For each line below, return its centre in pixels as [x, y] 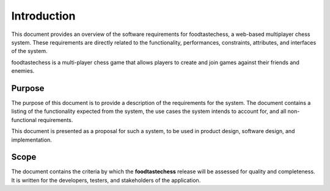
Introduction [43, 16]
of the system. [30, 51]
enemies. [23, 71]
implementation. [31, 140]
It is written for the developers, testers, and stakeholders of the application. [106, 180]
